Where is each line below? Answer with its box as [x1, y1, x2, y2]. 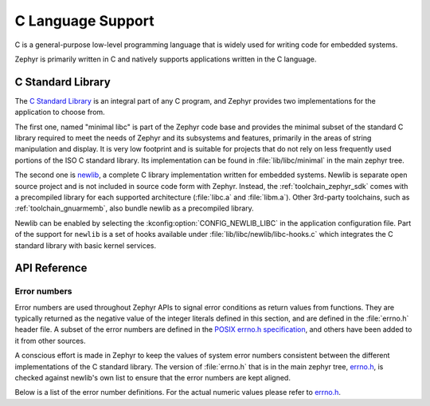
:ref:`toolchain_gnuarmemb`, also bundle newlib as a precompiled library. [14, 203, 254, 213]
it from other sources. [14, 336, 87, 345]
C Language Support [14, 12, 154, 30]
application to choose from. [14, 108, 105, 117]
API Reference [14, 262, 88, 275]
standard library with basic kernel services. [14, 240, 157, 250]
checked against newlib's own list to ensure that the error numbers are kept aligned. [14, 373, 291, 383]
